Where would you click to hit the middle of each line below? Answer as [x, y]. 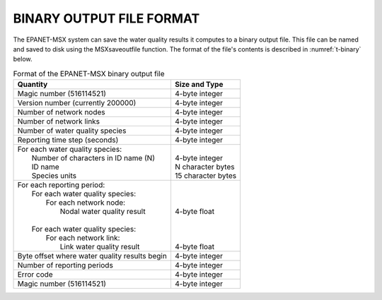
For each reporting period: [61, 185]
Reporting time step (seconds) [68, 140]
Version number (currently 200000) [77, 103]
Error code [35, 275]
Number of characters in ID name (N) [93, 158]
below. [23, 59]
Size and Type [199, 85]
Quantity [33, 85]
